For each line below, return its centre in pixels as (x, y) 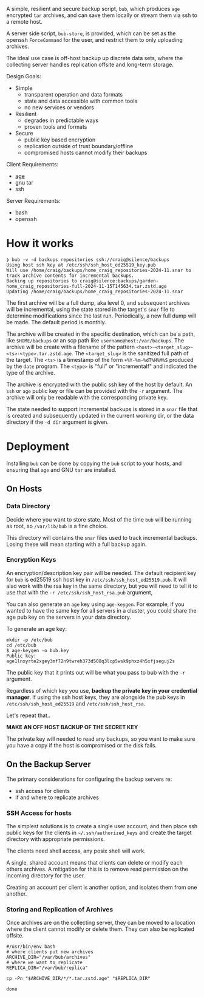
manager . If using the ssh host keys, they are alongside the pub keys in (96, 697)
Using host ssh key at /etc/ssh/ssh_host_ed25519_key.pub (81, 265)
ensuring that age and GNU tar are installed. (61, 469)
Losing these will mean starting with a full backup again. (76, 544)
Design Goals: (24, 76)
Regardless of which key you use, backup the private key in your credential (102, 690)
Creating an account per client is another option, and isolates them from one (102, 887)
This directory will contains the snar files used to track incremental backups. (102, 537)
